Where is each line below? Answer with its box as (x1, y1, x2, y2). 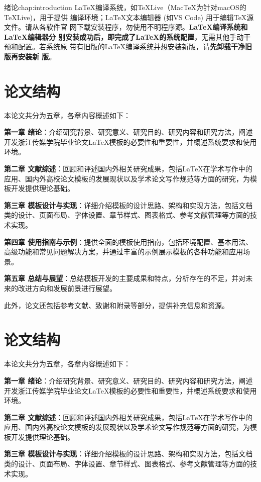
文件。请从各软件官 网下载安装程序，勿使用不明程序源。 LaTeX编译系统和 (4, 22, 248, 32)
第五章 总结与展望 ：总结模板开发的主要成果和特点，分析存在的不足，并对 (4, 273, 246, 283)
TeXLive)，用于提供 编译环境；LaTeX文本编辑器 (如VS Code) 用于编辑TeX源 (4, 12, 254, 22)
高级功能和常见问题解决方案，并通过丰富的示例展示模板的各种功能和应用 (4, 246, 243, 257)
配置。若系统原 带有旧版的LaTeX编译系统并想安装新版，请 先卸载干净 (18, 41, 245, 52)
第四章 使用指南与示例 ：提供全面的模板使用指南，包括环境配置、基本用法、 (4, 236, 253, 247)
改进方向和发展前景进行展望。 (18, 283, 116, 293)
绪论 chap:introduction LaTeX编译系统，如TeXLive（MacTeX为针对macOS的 (4, 2, 246, 12)
